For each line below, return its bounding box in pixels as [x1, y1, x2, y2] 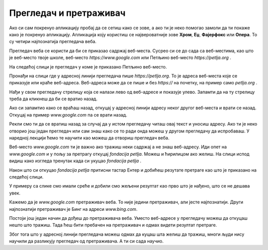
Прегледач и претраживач [9, 7, 126, 18]
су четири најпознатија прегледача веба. [9, 39, 97, 45]
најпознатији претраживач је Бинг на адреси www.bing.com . [9, 206, 137, 212]
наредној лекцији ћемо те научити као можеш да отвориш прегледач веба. [9, 135, 170, 141]
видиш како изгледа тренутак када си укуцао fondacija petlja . [9, 158, 141, 164]
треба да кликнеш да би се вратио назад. [9, 96, 98, 102]
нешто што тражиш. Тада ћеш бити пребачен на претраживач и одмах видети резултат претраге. [9, 222, 217, 228]
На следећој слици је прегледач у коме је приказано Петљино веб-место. [9, 63, 167, 69]
